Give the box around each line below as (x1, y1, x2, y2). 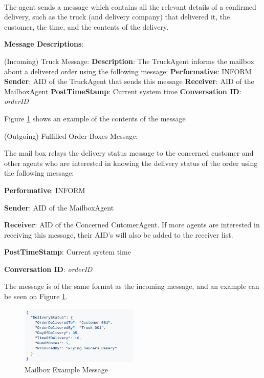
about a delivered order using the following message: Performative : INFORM (4, 66, 252, 76)
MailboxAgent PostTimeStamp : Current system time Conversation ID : (4, 86, 241, 96)
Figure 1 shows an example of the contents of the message (4, 113, 186, 123)
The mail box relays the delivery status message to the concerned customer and (4, 148, 254, 158)
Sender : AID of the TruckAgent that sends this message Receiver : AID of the (4, 76, 254, 87)
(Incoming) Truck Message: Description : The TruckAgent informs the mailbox (4, 55, 254, 66)
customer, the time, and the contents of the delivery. (4, 21, 169, 32)
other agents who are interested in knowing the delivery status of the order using (4, 157, 258, 168)
